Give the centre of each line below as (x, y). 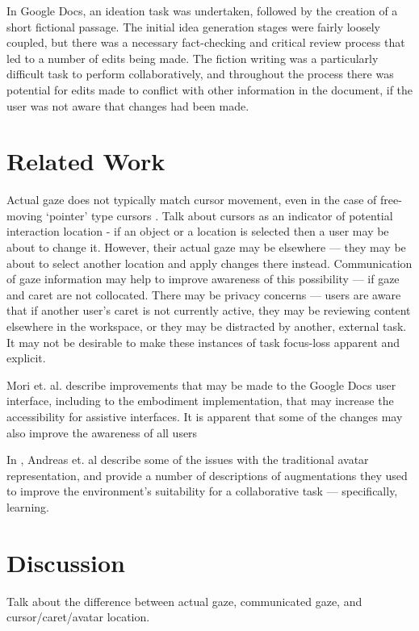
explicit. (26, 358)
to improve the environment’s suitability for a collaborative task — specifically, (202, 491)
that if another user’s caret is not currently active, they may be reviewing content (209, 310)
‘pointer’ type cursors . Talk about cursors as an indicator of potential (219, 215)
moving (25, 215)
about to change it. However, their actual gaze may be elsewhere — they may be (206, 247)
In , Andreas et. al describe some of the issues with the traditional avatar (188, 460)
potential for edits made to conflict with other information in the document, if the (210, 89)
